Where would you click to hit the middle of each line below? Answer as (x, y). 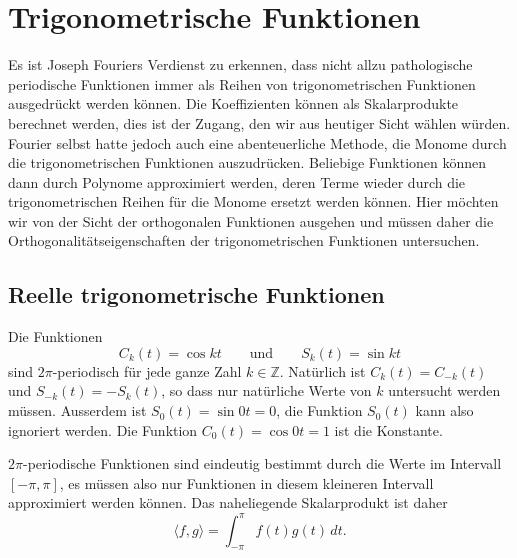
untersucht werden (444, 390)
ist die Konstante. (388, 429)
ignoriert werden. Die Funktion (103, 429)
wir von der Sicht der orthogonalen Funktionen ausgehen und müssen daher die (251, 220)
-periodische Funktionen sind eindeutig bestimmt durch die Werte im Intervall (262, 463)
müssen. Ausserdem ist (77, 410)
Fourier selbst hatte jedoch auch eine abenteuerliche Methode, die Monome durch (257, 142)
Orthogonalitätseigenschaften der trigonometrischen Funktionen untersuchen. (244, 240)
